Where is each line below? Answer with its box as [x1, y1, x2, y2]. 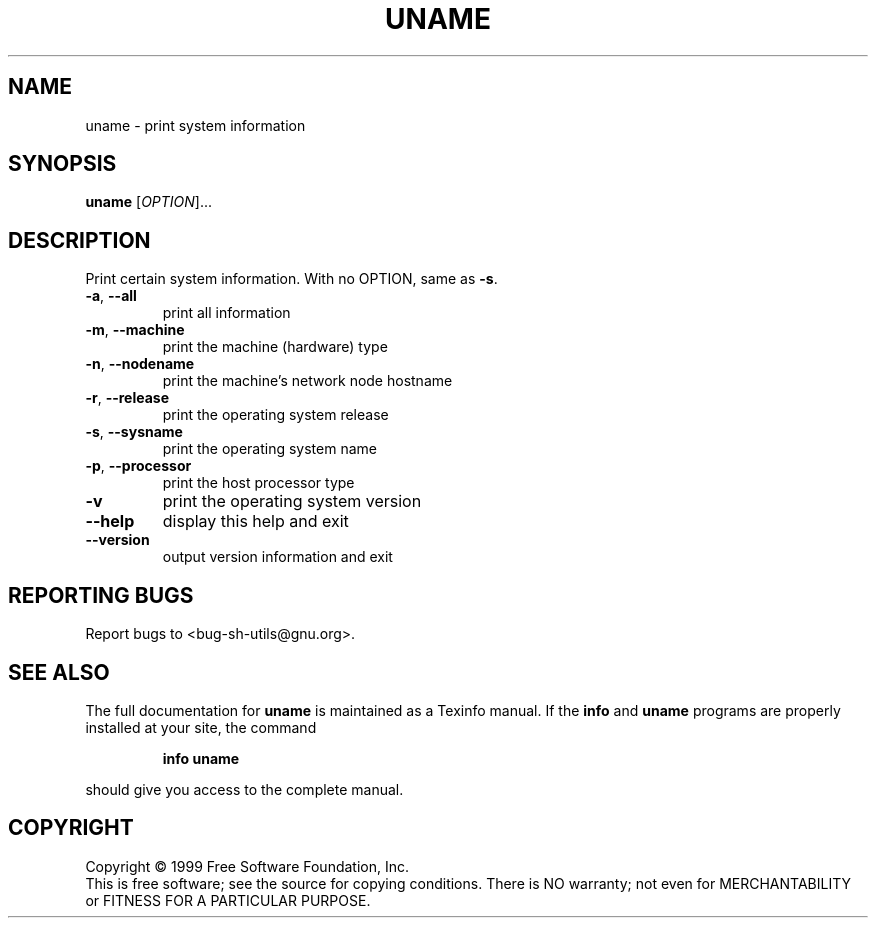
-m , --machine [85, 321, 185, 339]
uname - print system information [85, 116, 306, 134]
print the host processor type [162, 474, 355, 492]
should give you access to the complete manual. [85, 780, 404, 798]
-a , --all [85, 287, 137, 305]
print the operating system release [162, 406, 389, 424]
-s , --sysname [85, 423, 183, 441]
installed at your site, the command [85, 718, 317, 736]
